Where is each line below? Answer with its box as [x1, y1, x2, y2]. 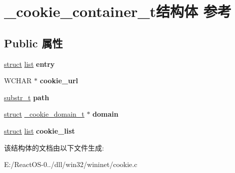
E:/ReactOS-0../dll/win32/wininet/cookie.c [4, 159, 137, 170]
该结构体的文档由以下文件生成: [4, 142, 104, 153]
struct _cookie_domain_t [4, 109, 84, 119]
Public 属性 [4, 35, 63, 50]
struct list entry [4, 58, 55, 69]
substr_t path [4, 92, 49, 102]
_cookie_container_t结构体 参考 [4, 1, 231, 21]
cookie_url [39, 75, 78, 86]
